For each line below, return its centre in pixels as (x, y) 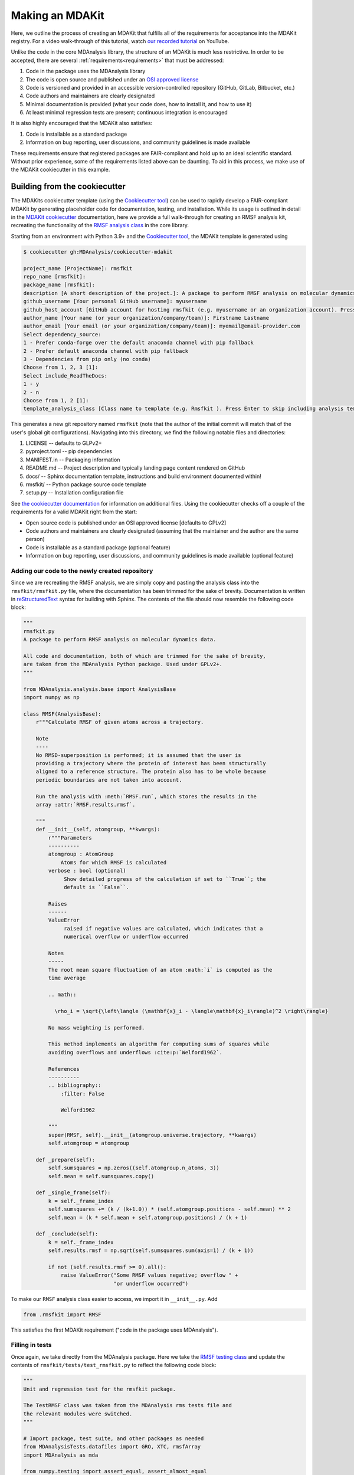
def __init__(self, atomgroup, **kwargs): (98, 830)
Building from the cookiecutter (68, 187)
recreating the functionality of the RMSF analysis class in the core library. (100, 225)
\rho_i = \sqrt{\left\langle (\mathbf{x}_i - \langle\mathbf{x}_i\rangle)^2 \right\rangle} (191, 1011)
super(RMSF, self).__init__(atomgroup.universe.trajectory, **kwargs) (152, 1135)
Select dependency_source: (62, 334)
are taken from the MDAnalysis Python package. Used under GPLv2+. (123, 664)
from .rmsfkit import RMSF (62, 1315)
